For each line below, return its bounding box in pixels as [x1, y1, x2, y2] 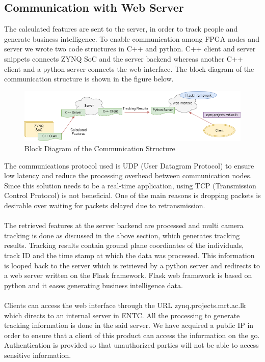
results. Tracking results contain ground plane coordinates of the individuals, [4, 240, 244, 250]
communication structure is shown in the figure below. [4, 73, 174, 84]
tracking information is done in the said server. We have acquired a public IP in [4, 320, 254, 330]
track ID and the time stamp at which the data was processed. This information [4, 249, 255, 260]
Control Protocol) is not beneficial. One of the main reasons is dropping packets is [4, 190, 261, 201]
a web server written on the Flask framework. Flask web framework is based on [4, 270, 252, 281]
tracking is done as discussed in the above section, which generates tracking [4, 230, 240, 240]
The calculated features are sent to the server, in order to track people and [4, 23, 238, 34]
